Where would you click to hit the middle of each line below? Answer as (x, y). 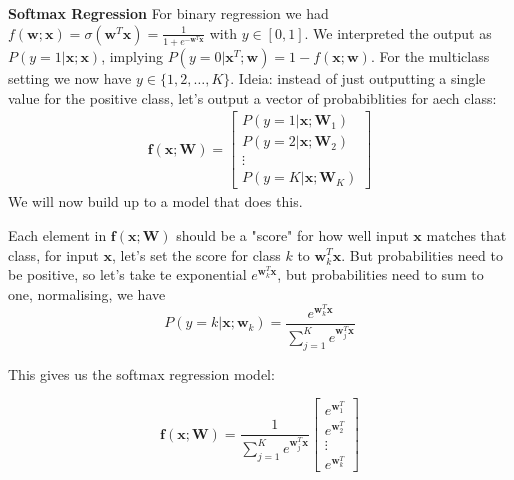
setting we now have (70, 77)
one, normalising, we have (87, 293)
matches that (466, 234)
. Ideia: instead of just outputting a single (358, 77)
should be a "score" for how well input (292, 234)
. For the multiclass (430, 55)
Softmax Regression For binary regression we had (168, 13)
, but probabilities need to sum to (380, 274)
